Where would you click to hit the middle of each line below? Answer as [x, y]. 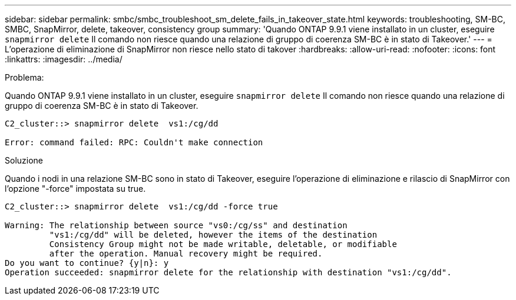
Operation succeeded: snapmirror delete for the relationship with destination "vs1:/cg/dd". [228, 272]
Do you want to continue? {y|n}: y [87, 263]
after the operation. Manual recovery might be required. [186, 254]
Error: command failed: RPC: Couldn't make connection [134, 142]
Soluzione [24, 160]
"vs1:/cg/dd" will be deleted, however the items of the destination [213, 235]
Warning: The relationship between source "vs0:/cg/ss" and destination [176, 225]
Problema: [24, 77]
